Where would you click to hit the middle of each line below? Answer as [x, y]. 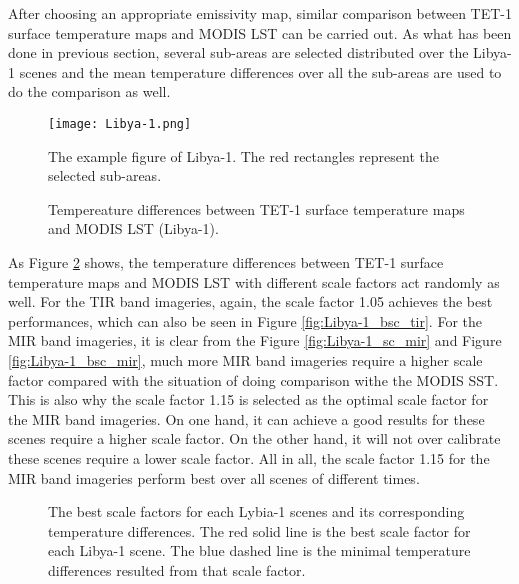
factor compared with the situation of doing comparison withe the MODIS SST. [253, 379]
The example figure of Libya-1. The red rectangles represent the [243, 155]
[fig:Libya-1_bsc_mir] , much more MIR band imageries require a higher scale [245, 359]
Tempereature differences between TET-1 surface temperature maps [256, 208]
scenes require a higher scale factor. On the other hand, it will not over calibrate [254, 438]
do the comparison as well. [89, 91]
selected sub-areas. [105, 175]
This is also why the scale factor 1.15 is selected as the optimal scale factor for [248, 399]
